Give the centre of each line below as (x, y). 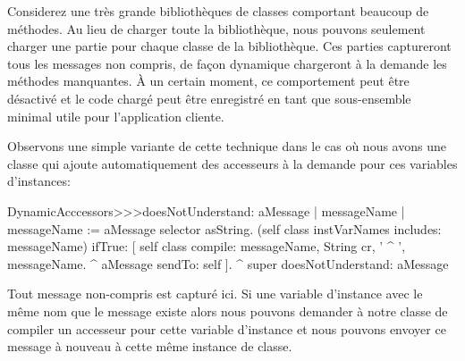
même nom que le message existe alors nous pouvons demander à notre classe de (228, 311)
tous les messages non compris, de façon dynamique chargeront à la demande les (227, 63)
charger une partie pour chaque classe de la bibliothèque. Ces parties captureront (229, 46)
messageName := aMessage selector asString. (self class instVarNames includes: (224, 228)
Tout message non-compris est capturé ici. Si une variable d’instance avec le (215, 294)
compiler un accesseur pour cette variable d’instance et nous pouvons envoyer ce (227, 328)
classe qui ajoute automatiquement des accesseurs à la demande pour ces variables (232, 163)
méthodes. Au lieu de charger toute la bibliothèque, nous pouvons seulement (216, 28)
